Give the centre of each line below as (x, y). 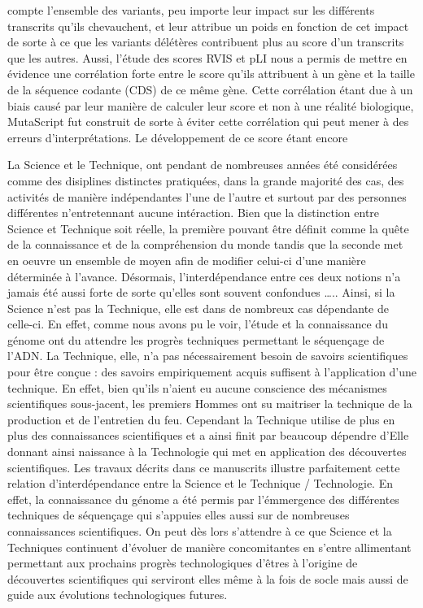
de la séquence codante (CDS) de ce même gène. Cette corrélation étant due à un (210, 89)
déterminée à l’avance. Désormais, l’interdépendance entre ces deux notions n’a (204, 276)
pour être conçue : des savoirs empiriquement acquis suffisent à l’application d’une (212, 372)
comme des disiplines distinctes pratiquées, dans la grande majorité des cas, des (206, 180)
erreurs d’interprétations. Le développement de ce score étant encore (178, 137)
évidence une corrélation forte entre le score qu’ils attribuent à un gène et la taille (211, 74)
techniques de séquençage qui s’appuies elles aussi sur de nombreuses (179, 515)
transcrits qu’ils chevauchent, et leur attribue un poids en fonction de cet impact (208, 26)
